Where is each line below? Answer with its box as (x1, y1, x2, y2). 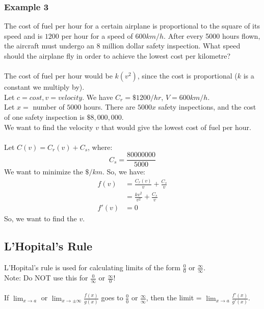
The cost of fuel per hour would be (4, 70, 113, 81)
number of (33, 101, 65, 112)
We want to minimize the (4, 166, 83, 177)
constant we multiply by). (4, 82, 85, 92)
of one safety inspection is (4, 111, 85, 122)
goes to (101, 292, 123, 303)
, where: (88, 141, 113, 152)
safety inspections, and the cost (158, 101, 256, 112)
